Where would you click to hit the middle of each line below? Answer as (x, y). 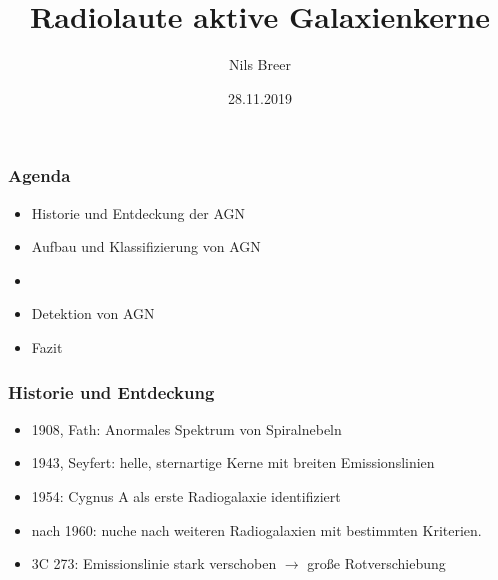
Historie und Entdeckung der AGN (138, 212)
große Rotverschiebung (376, 563)
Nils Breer (260, 64)
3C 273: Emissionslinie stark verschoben (154, 563)
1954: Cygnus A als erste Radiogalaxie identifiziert (186, 495)
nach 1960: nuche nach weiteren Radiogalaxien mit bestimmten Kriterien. (256, 529)
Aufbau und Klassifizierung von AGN (146, 246)
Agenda (39, 175)
